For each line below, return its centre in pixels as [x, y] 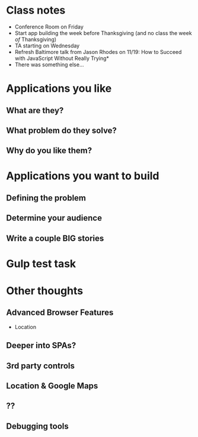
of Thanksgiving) [36, 39]
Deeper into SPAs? [41, 345]
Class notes [36, 10]
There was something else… [49, 64]
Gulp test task [41, 264]
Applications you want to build [83, 176]
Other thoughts [45, 291]
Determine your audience [54, 218]
